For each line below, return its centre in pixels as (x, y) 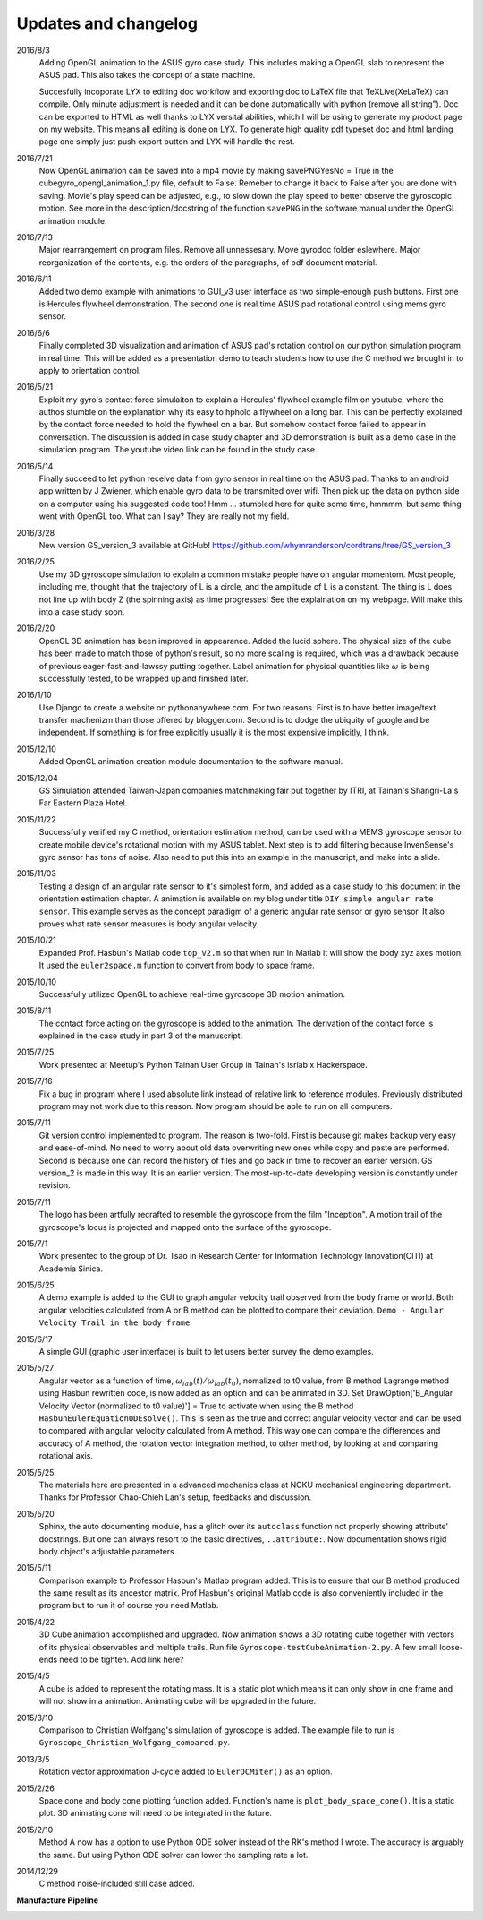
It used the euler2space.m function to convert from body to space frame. (177, 965)
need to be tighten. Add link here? (122, 1660)
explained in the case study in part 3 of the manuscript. (141, 1036)
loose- (452, 1647)
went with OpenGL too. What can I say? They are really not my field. (164, 516)
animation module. (73, 220)
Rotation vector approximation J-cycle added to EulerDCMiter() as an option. (186, 1772)
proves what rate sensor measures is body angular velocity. (149, 924)
